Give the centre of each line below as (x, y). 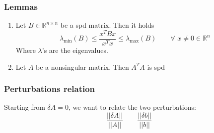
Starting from (25, 107)
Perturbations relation (50, 89)
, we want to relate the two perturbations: (132, 107)
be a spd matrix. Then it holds (107, 25)
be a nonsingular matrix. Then (82, 66)
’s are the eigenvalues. (75, 50)
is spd (156, 66)
